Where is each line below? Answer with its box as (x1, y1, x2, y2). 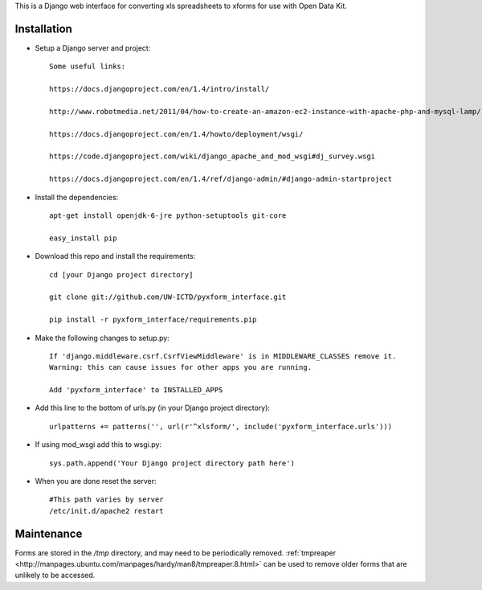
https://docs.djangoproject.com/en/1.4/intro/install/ (49, 84, 270, 94)
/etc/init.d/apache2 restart (49, 506, 164, 515)
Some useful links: (49, 62, 126, 72)
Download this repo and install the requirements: (35, 252, 196, 261)
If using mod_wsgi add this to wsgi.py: (35, 440, 162, 449)
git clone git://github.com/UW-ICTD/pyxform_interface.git (49, 293, 287, 301)
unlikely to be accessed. (14, 571, 96, 580)
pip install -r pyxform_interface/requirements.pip (49, 315, 257, 325)
